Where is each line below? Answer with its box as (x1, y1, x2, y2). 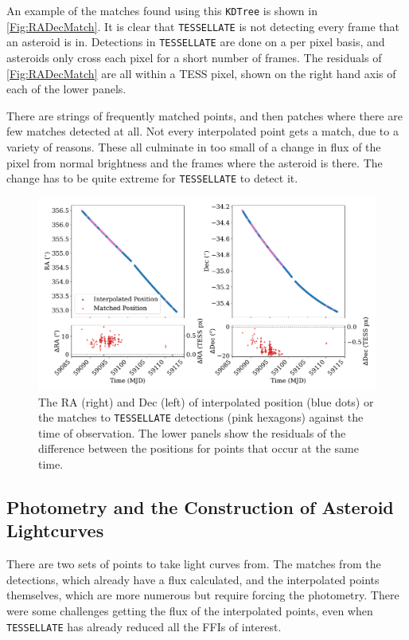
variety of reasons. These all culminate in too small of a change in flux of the (6, 138, 381, 155)
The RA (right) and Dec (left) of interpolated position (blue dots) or (38, 393, 374, 410)
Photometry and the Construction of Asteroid (6, 495, 394, 520)
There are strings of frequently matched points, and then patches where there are (6, 107, 403, 124)
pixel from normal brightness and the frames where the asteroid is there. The (6, 154, 383, 171)
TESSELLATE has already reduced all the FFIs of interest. (6, 618, 282, 634)
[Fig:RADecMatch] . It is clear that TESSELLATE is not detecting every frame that (6, 18, 399, 34)
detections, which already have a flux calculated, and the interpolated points (6, 571, 380, 587)
